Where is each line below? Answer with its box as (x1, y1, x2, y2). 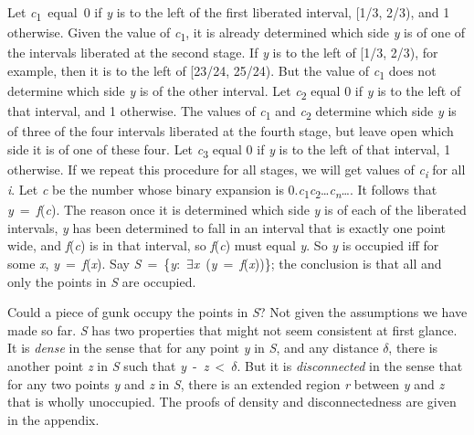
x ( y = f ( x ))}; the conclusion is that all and (193, 253, 442, 272)
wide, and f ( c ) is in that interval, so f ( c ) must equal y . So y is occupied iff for (7, 236, 439, 255)
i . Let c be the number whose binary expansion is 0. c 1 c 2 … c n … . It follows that (7, 180, 437, 201)
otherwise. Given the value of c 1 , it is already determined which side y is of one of (7, 23, 466, 44)
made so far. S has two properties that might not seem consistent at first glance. (7, 320, 458, 339)
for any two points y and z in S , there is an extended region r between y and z (7, 374, 445, 393)
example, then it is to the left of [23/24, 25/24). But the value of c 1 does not (7, 60, 437, 82)
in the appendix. (7, 409, 100, 429)
